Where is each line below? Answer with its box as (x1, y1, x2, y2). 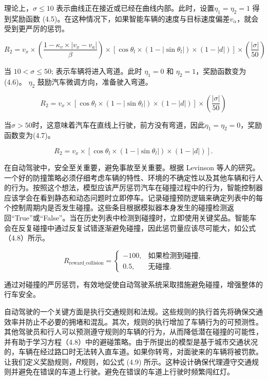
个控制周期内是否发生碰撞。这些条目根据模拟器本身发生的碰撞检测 (4, 202, 227, 213)
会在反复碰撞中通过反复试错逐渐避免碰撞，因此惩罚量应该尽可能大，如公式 (4, 222, 256, 233)
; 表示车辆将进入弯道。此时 (51, 65, 142, 76)
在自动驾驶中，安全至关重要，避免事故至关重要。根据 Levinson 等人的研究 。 (4, 162, 260, 172)
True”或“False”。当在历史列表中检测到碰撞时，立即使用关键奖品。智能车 (14, 212, 257, 223)
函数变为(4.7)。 (4, 130, 55, 141)
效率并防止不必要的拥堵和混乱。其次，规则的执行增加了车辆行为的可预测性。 (4, 316, 263, 327)
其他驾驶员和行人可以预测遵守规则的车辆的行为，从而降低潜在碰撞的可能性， (4, 326, 263, 337)
